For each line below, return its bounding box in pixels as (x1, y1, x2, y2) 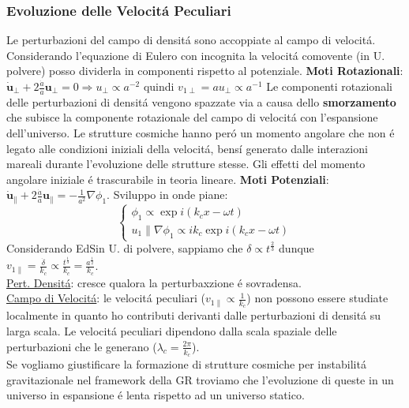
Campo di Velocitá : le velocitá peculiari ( (6, 290, 206, 306)
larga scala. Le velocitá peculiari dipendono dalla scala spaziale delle (6, 323, 337, 339)
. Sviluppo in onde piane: (107, 186, 228, 203)
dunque (279, 240, 314, 256)
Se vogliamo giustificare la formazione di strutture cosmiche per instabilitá (6, 355, 366, 372)
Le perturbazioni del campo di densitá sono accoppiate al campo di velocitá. (6, 32, 376, 48)
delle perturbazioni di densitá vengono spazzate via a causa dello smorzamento (6, 93, 396, 110)
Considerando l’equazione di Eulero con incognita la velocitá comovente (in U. (6, 47, 385, 63)
